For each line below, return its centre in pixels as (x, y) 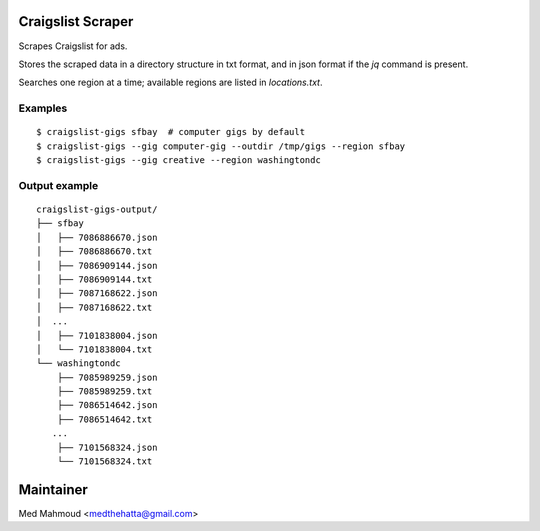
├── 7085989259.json (107, 377)
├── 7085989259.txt (104, 391)
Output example (58, 185)
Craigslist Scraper (76, 21)
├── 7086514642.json (107, 405)
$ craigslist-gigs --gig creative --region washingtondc (179, 160)
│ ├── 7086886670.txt (94, 251)
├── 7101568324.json (107, 447)
